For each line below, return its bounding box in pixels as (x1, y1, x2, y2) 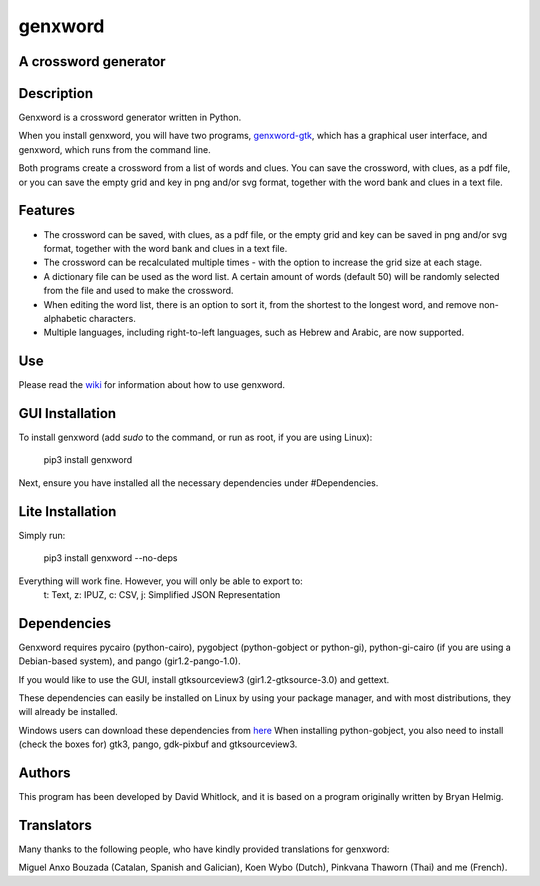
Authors (18, 765, 71, 782)
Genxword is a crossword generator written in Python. (18, 111, 242, 124)
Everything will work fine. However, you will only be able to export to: (18, 575, 304, 587)
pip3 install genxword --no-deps (43, 552, 178, 564)
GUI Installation (18, 405, 117, 422)
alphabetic (43, 312, 87, 324)
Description (18, 85, 94, 102)
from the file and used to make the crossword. (43, 285, 234, 297)
